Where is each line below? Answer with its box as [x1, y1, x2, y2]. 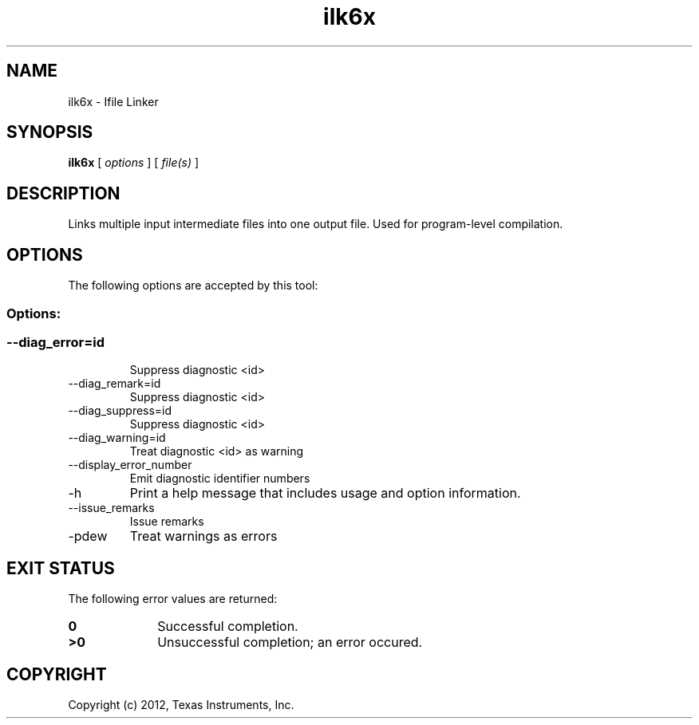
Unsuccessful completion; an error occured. [157, 634, 423, 651]
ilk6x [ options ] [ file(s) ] [68, 156, 199, 170]
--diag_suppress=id [68, 404, 172, 418]
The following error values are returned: [68, 592, 278, 606]
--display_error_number [68, 458, 192, 472]
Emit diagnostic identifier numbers [129, 471, 310, 486]
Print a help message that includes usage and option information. [129, 485, 521, 502]
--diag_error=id [6, 333, 105, 350]
